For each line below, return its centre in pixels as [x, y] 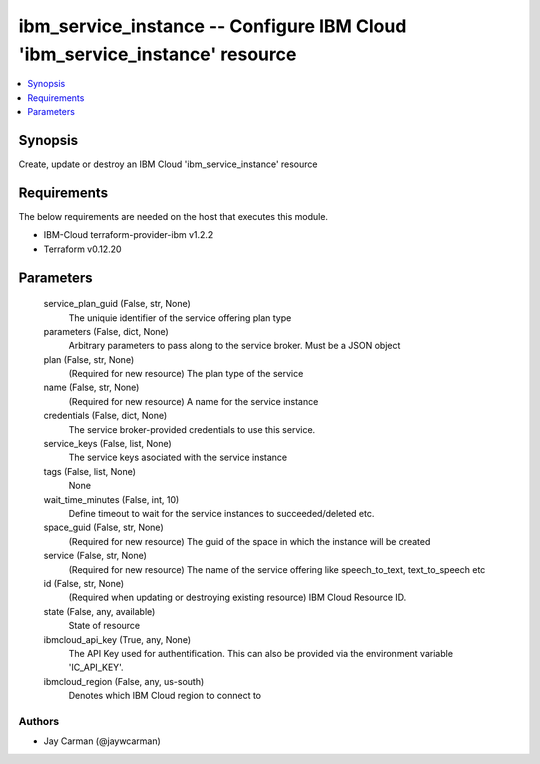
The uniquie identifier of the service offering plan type [180, 317]
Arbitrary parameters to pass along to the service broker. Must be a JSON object [234, 346]
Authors [39, 721]
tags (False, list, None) [90, 471]
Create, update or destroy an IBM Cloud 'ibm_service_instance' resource [168, 164]
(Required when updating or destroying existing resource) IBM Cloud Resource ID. [237, 597]
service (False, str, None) [95, 556]
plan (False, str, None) [89, 359]
